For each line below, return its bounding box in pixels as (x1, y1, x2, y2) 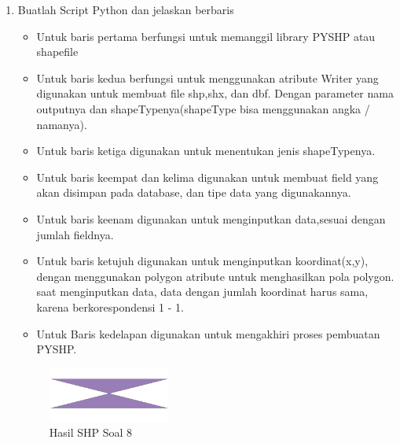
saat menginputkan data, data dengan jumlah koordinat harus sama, (36, 283, 369, 300)
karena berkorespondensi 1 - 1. (36, 298, 184, 315)
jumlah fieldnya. (36, 226, 114, 242)
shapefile (36, 43, 79, 60)
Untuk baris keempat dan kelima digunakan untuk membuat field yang (36, 168, 379, 185)
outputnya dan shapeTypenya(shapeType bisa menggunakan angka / (36, 100, 370, 116)
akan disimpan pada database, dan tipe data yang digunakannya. (36, 184, 351, 201)
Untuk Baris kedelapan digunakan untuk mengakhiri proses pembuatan (36, 325, 380, 341)
